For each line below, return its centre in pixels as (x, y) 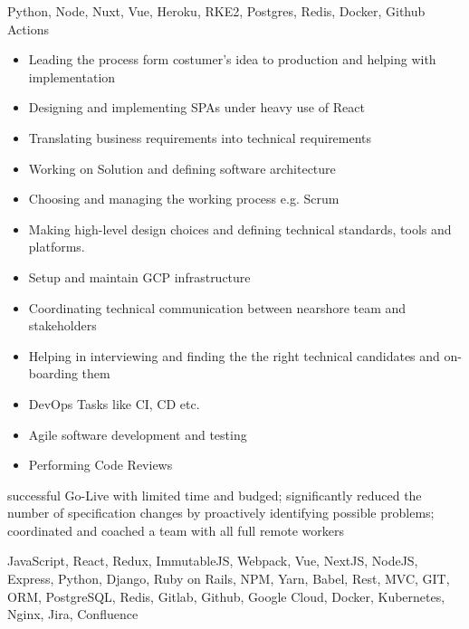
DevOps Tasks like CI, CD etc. (114, 403)
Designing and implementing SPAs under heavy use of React (196, 107)
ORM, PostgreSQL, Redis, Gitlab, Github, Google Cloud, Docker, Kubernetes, (226, 596)
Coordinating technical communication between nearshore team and (217, 307)
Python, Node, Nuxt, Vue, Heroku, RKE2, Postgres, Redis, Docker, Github (216, 11)
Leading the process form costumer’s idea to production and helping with (232, 59)
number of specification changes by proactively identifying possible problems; (221, 513)
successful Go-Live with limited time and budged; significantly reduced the (215, 495)
